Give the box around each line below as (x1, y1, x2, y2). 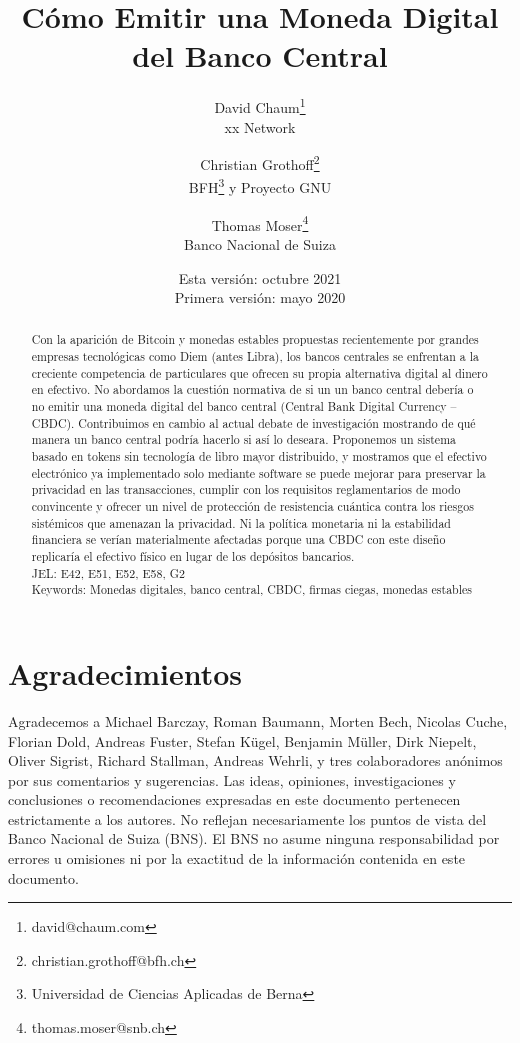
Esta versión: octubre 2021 (178, 267, 342, 288)
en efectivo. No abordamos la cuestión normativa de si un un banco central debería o (31, 381, 474, 398)
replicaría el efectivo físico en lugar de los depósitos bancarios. (31, 548, 355, 565)
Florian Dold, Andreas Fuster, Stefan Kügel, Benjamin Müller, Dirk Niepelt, (8, 730, 477, 751)
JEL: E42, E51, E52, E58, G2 (31, 564, 185, 581)
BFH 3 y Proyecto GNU (188, 174, 332, 198)
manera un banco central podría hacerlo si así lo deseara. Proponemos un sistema (31, 431, 456, 448)
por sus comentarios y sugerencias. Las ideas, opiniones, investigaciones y (8, 769, 456, 790)
